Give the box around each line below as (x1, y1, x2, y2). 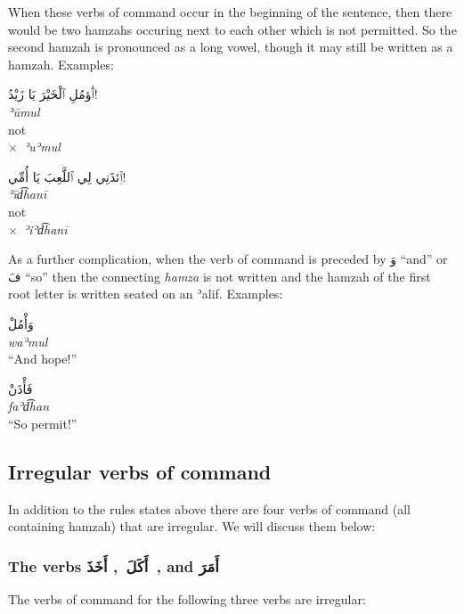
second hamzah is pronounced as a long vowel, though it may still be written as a (8, 37, 453, 56)
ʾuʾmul (23, 137, 61, 156)
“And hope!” (8, 349, 77, 368)
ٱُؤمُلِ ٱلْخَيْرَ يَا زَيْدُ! (8, 85, 98, 103)
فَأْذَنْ (8, 379, 33, 397)
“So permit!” (8, 413, 77, 432)
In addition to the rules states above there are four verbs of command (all (8, 499, 411, 518)
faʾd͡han (8, 397, 50, 415)
